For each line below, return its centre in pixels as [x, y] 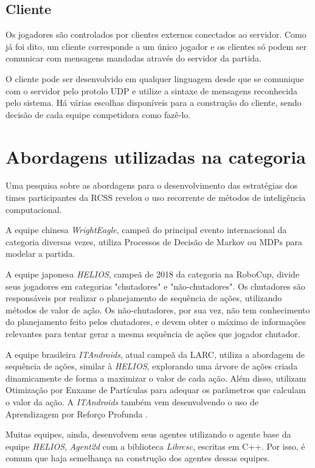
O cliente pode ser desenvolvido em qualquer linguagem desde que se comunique [155, 78]
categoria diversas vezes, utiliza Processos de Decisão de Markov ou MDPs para [154, 241]
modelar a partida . [40, 253]
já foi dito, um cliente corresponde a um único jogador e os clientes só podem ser [156, 46]
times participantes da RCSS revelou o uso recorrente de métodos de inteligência [156, 197]
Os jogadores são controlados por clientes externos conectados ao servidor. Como [156, 34]
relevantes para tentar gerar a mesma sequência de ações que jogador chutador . [153, 334]
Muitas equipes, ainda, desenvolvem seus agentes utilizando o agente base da [148, 434]
